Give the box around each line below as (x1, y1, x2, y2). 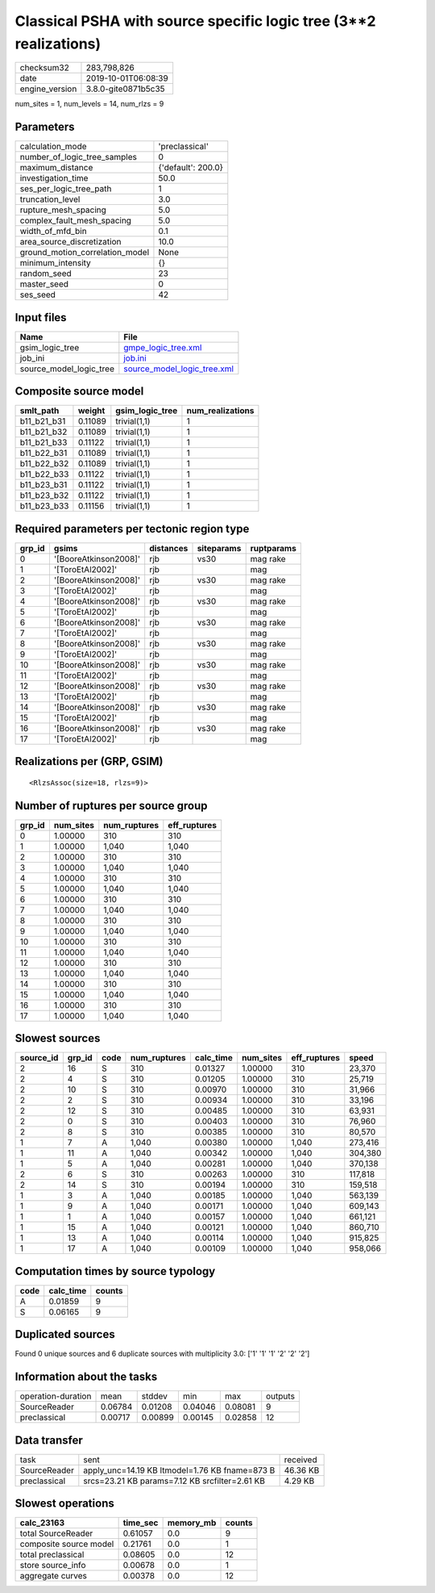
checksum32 (19, 62, 70, 73)
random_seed (19, 268, 72, 279)
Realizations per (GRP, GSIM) (14, 755, 164, 768)
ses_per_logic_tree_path (19, 183, 112, 194)
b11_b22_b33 (19, 469, 69, 480)
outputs (266, 1390, 296, 1402)
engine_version (19, 83, 77, 94)
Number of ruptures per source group (14, 799, 208, 813)
